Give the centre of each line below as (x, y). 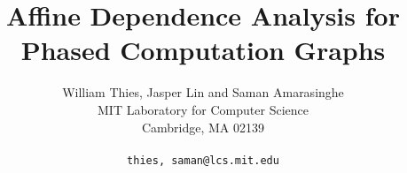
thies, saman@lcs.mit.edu (203, 160)
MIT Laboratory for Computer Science (203, 109)
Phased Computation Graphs (203, 50)
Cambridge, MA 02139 (203, 127)
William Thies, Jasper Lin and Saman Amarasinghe (203, 92)
